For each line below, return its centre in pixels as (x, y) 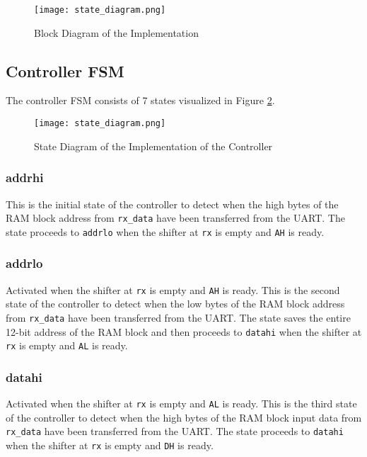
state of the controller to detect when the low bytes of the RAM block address (175, 304)
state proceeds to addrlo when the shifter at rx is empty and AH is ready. (165, 231)
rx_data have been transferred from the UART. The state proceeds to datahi (175, 431)
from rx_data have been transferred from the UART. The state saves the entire (178, 317)
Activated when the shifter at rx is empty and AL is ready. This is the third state (181, 404)
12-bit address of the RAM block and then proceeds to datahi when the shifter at (184, 331)
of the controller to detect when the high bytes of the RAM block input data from (184, 417)
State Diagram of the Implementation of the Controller (153, 146)
